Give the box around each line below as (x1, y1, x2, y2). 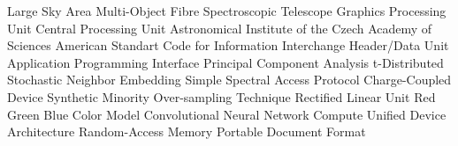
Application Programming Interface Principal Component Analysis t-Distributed (7, 53, 444, 71)
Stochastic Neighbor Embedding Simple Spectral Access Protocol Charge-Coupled (7, 70, 452, 89)
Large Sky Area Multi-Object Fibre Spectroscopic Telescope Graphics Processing (7, 2, 447, 19)
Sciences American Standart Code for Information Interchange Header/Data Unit (7, 36, 449, 55)
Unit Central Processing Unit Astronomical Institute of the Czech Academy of (7, 18, 432, 37)
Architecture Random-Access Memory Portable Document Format (7, 122, 366, 141)
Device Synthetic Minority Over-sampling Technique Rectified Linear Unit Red (7, 87, 436, 106)
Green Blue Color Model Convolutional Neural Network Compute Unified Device (7, 105, 447, 123)
